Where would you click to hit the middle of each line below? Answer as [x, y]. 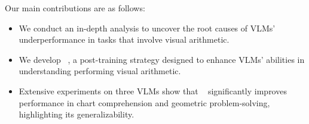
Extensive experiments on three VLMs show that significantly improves [153, 90]
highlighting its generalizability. [77, 114]
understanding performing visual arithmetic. [100, 71]
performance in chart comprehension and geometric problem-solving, [144, 102]
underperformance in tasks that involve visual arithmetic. [124, 39]
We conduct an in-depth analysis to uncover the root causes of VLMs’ [147, 28]
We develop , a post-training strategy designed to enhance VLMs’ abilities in [162, 59]
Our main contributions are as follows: [75, 8]
